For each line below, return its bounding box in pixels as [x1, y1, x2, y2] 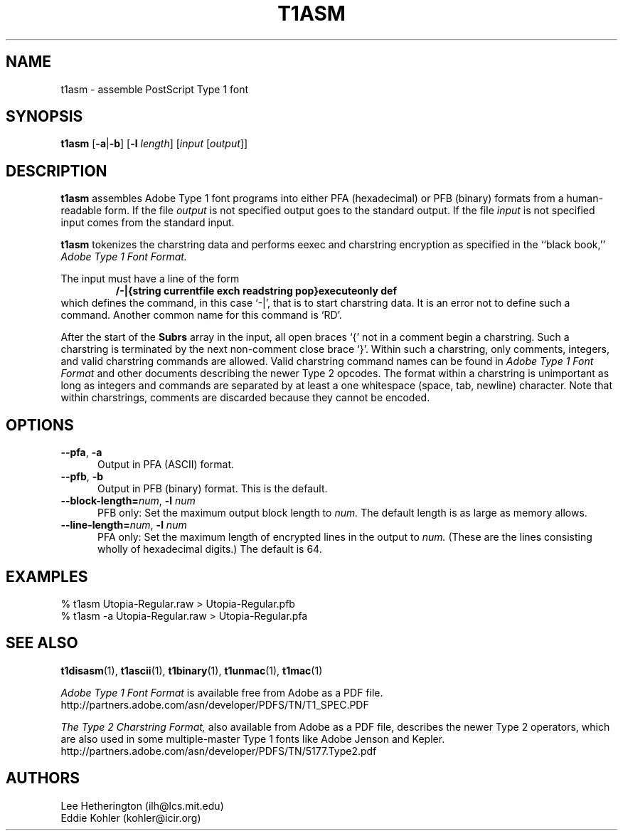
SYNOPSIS [6, 107, 83, 126]
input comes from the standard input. [60, 216, 235, 229]
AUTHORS [6, 769, 80, 788]
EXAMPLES [6, 567, 88, 586]
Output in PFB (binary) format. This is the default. [97, 482, 328, 495]
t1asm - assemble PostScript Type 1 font [60, 83, 249, 95]
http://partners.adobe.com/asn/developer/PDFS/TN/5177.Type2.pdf [60, 744, 377, 757]
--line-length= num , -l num [60, 519, 187, 531]
